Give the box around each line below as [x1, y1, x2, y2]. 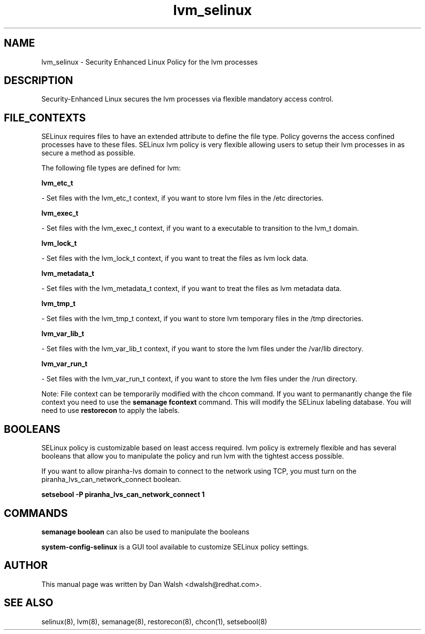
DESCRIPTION [4, 74, 73, 87]
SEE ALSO [4, 597, 53, 609]
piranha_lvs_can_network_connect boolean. [41, 475, 181, 484]
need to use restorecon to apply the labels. [41, 406, 180, 415]
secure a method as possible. [41, 149, 135, 157]
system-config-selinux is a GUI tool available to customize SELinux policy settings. [41, 542, 309, 551]
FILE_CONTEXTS [4, 111, 86, 124]
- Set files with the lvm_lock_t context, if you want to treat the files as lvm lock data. [41, 254, 309, 263]
